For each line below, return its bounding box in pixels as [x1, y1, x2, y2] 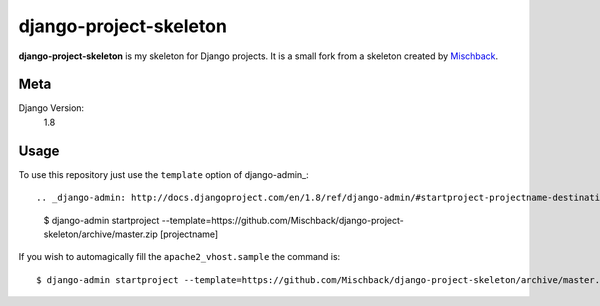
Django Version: [18, 102, 85, 114]
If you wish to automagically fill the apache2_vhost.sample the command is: [18, 251, 341, 263]
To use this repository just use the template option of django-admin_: [18, 168, 309, 180]
